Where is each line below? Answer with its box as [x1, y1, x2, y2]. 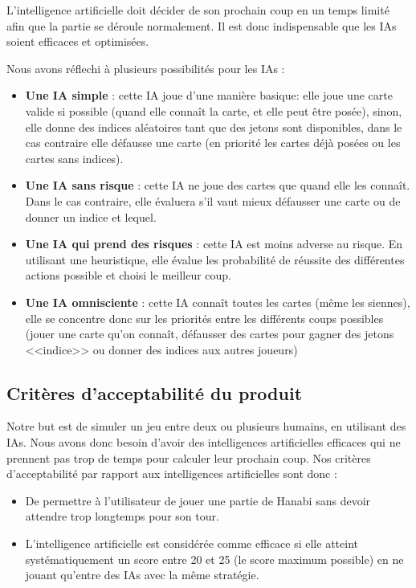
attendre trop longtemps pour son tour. [25, 508, 219, 525]
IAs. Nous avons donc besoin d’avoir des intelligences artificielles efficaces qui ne [6, 434, 401, 451]
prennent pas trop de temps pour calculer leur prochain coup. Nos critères [6, 449, 371, 466]
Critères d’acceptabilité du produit [6, 380, 303, 405]
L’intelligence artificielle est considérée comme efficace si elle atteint [25, 535, 358, 552]
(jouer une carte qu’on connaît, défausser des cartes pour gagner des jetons [25, 325, 394, 342]
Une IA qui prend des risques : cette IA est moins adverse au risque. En [25, 235, 403, 252]
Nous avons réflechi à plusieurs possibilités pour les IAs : [6, 59, 285, 76]
